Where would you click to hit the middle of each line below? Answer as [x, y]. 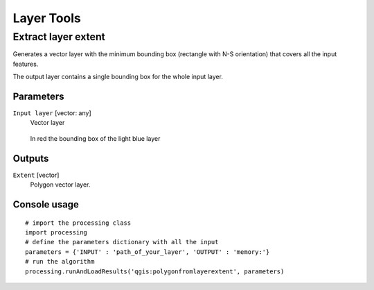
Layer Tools [47, 18]
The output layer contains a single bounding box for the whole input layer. [118, 77]
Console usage [46, 204]
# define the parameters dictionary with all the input [122, 242]
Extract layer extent [59, 37]
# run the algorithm [60, 262]
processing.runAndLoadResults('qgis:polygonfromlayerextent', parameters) [155, 271]
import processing [56, 232]
